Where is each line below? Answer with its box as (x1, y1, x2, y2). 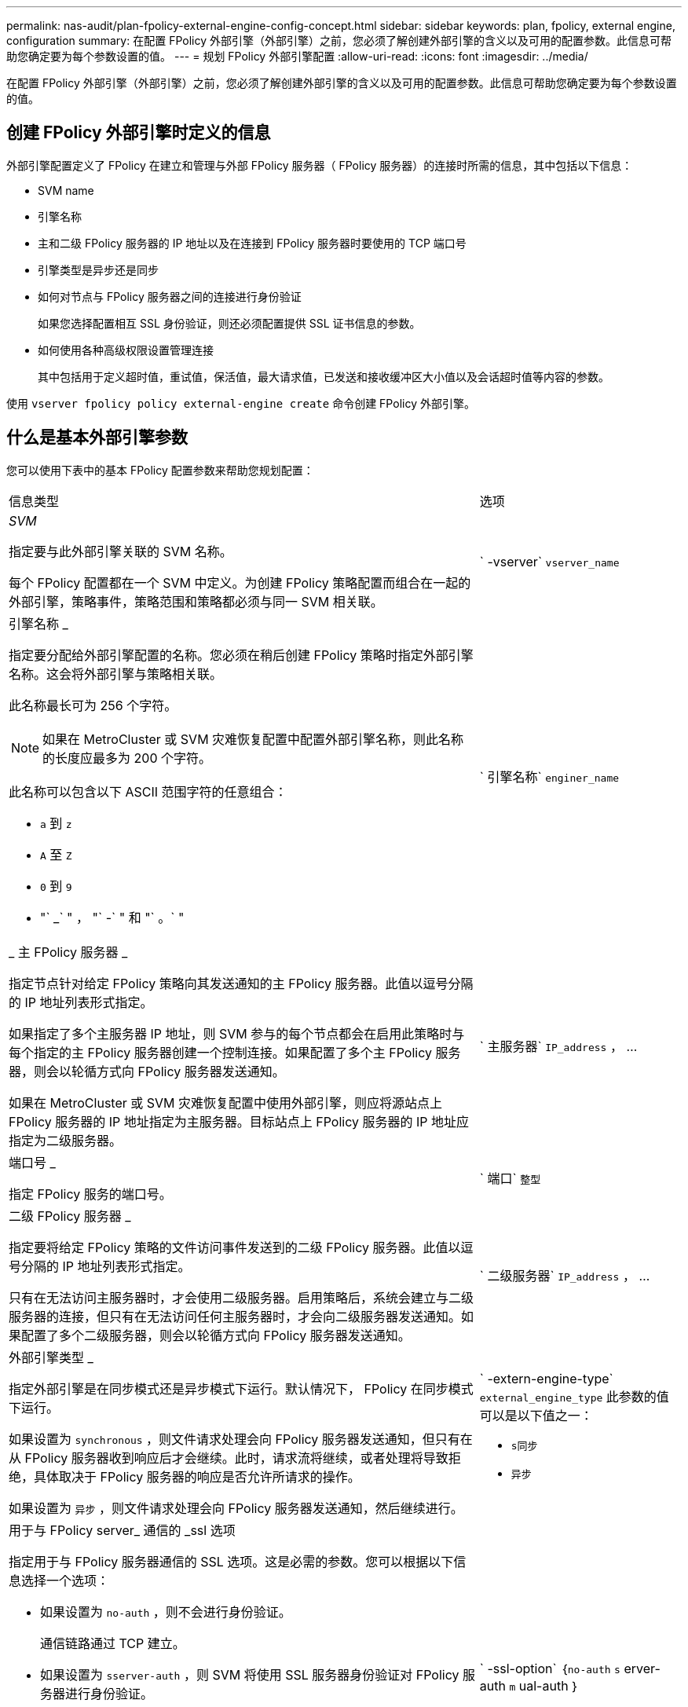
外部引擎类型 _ (9, 1349, 93, 1365)
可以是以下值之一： (479, 1407, 593, 1423)
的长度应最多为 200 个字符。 (42, 749, 212, 766)
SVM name (38, 183, 94, 197)
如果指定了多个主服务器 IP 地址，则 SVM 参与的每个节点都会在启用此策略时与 (9, 1025, 465, 1042)
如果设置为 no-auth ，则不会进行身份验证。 (40, 1603, 291, 1620)
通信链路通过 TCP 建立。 (40, 1635, 185, 1651)
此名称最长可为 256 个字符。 (9, 697, 177, 713)
